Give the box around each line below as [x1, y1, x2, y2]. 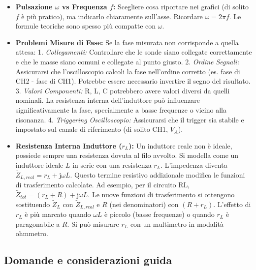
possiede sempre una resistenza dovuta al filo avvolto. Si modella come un [15, 150, 239, 160]
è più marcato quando [25, 209, 91, 219]
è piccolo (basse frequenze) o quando [104, 209, 215, 219]
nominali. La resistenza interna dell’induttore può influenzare [15, 95, 200, 105]
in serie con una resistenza [72, 159, 152, 170]
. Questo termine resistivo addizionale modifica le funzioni [70, 169, 245, 180]
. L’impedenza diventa [160, 159, 227, 170]
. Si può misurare [67, 218, 119, 229]
